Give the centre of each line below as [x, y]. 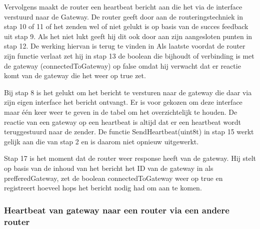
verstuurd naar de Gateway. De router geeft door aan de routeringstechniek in [123, 16]
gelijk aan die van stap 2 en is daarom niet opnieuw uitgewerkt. [101, 141]
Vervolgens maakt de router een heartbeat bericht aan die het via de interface [123, 7]
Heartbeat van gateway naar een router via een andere [117, 210]
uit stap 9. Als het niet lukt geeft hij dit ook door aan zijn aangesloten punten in [128, 36]
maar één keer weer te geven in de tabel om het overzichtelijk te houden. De [121, 111]
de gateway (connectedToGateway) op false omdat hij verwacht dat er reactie [122, 65]
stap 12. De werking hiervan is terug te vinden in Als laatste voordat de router [125, 46]
